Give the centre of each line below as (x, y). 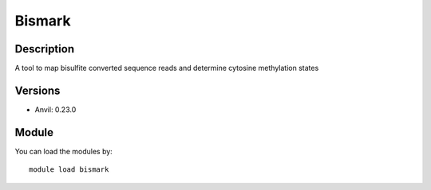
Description (45, 49)
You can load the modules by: (64, 151)
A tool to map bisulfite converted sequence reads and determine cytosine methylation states (167, 68)
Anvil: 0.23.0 (55, 109)
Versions (38, 90)
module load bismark (69, 170)
